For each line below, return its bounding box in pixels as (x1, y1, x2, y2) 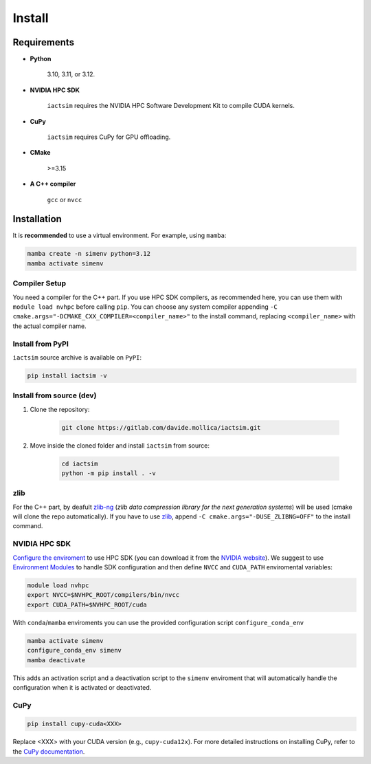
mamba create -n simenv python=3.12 (27, 250, 151, 258)
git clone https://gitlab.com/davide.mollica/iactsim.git (61, 424, 261, 431)
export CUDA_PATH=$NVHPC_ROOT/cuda (27, 600, 147, 609)
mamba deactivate (27, 656, 86, 664)
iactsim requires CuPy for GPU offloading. (47, 133, 171, 141)
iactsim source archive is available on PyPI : (12, 353, 142, 361)
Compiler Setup (12, 279, 67, 288)
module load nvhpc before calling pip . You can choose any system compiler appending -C (12, 303, 278, 311)
